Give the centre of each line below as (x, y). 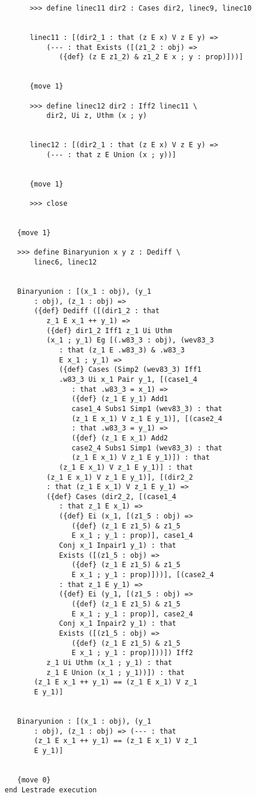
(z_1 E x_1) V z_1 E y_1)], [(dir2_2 (120, 477)
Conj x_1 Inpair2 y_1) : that (118, 624)
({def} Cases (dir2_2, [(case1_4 (111, 496)
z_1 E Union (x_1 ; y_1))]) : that (115, 672)
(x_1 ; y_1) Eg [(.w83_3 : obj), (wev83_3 (130, 340)
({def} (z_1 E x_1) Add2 (120, 438)
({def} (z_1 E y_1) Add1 (120, 399)
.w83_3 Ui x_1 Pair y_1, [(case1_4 (128, 379)
